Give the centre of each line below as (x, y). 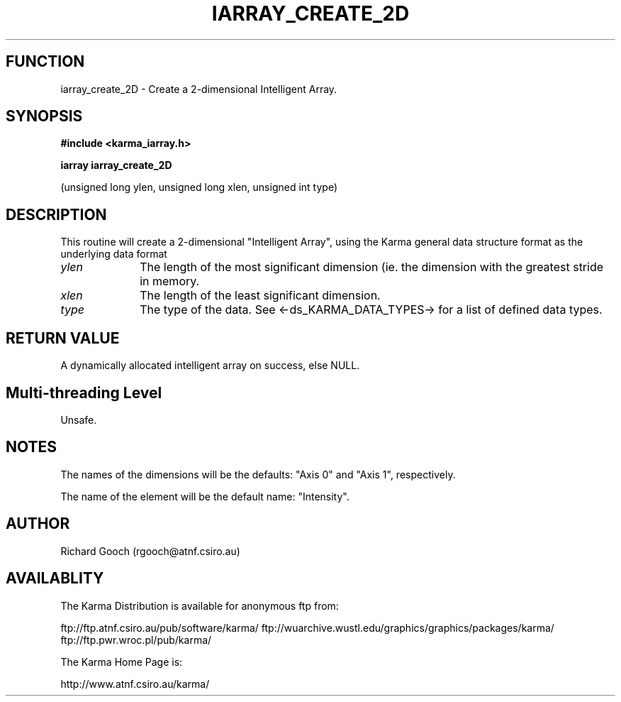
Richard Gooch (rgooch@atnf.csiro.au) (150, 551)
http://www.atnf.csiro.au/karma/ (135, 684)
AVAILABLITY (55, 578)
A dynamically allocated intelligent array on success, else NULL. (210, 366)
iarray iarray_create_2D (116, 165)
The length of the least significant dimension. (260, 296)
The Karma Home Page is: (122, 662)
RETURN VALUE (63, 338)
